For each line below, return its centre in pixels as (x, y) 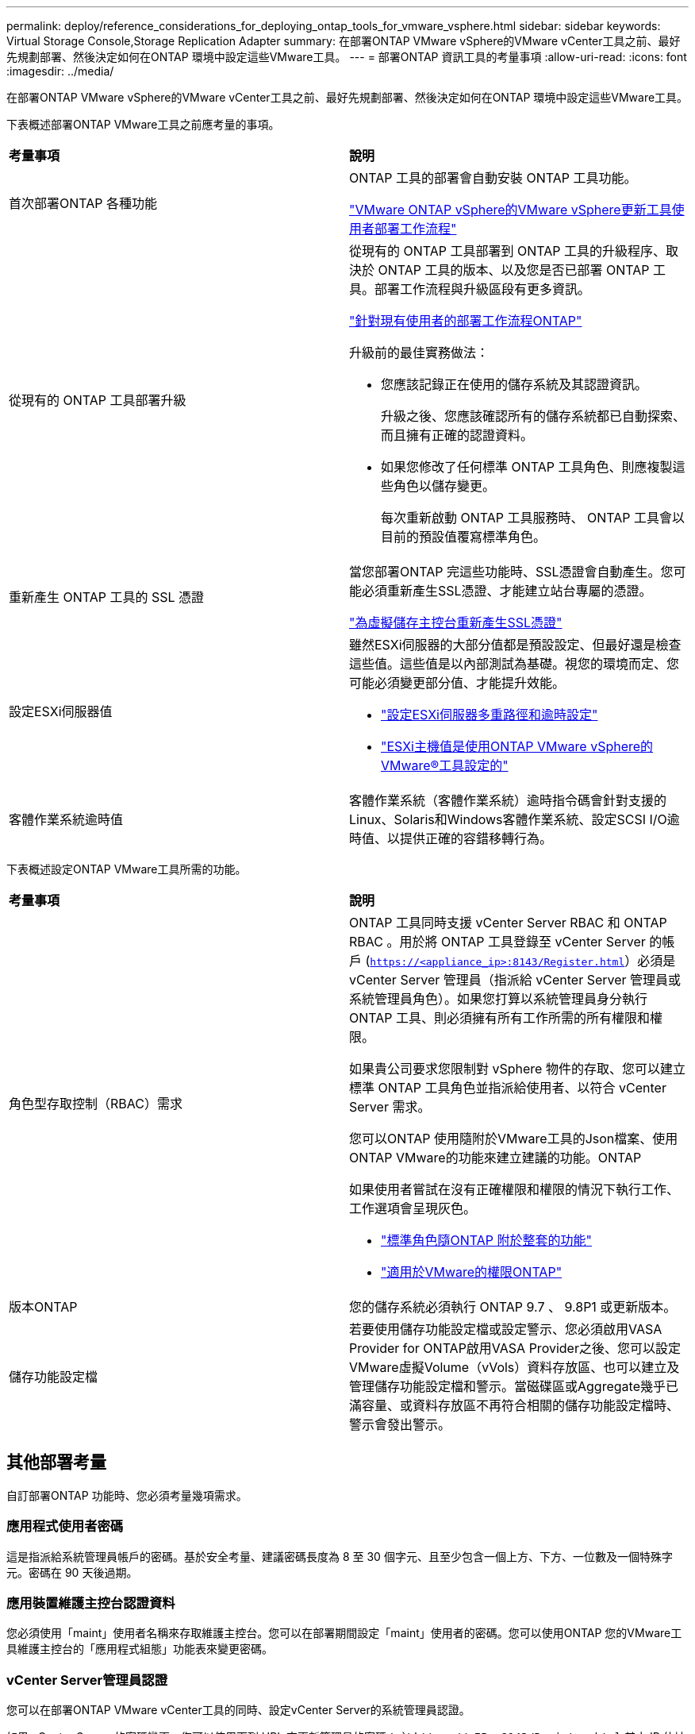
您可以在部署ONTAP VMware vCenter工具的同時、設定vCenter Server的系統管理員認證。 (238, 1710)
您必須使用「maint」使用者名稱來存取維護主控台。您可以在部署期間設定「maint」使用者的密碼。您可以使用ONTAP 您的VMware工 (344, 1633)
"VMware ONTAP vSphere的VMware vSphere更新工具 (511, 210)
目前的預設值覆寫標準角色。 (464, 537)
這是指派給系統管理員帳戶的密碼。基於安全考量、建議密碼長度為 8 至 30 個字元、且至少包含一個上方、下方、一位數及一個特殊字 (340, 1556)
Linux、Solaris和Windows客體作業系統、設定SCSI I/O (508, 819)
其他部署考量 (56, 1462)
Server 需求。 (390, 1107)
